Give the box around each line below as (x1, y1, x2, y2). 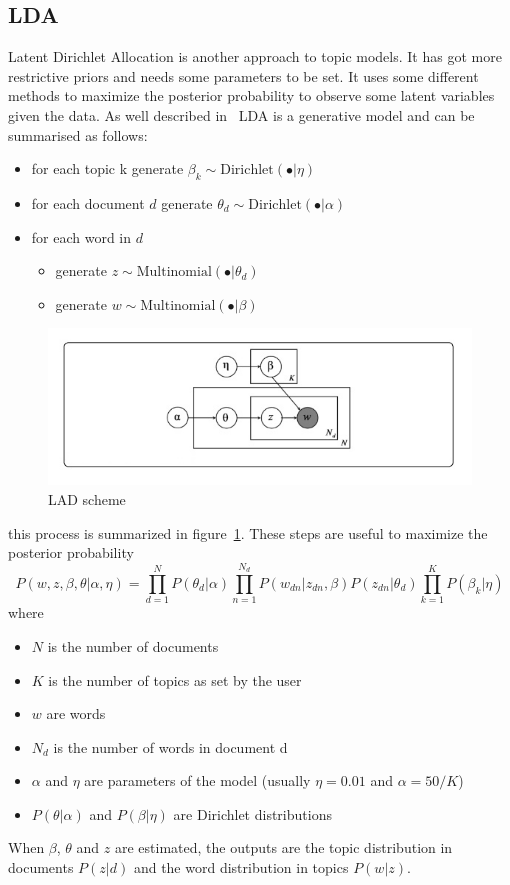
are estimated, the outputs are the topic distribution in (115, 837, 453, 858)
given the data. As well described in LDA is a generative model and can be (8, 104, 475, 125)
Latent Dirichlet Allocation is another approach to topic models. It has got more (8, 46, 502, 67)
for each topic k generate (31, 158, 184, 179)
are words (46, 703, 106, 724)
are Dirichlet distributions (173, 803, 332, 824)
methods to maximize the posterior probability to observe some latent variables (8, 85, 495, 106)
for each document (31, 192, 145, 213)
